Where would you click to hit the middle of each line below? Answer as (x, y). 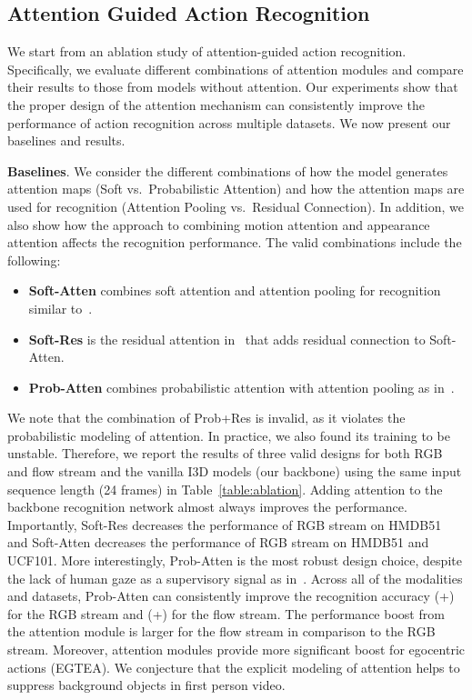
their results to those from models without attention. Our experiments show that (233, 87)
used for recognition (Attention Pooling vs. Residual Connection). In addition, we (236, 206)
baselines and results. (66, 140)
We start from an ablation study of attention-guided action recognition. (207, 51)
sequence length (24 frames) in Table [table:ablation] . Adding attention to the (225, 489)
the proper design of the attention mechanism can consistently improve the (216, 104)
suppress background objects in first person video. (146, 685)
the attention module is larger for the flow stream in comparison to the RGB (221, 631)
